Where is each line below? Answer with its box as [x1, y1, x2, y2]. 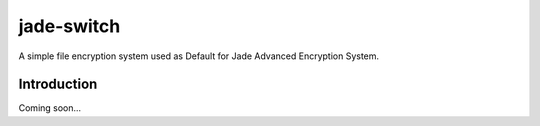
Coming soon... [18, 102, 82, 114]
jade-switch [18, 15, 121, 37]
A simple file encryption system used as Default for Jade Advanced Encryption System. [18, 50, 380, 62]
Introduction [18, 76, 98, 93]
